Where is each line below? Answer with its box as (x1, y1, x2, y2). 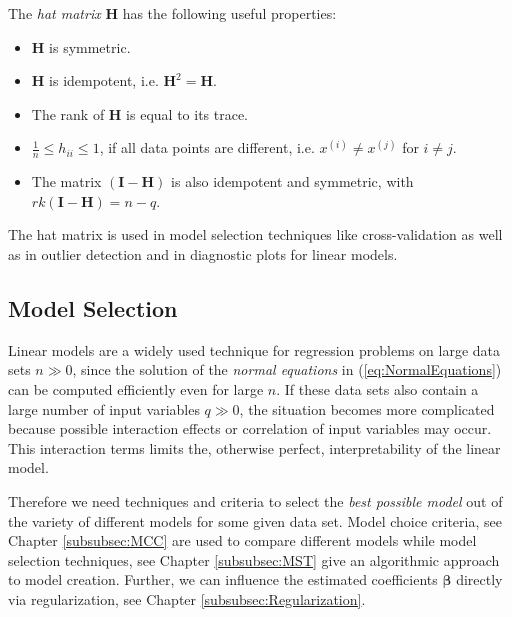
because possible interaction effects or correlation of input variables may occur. (8, 418, 492, 439)
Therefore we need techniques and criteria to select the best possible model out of (8, 490, 503, 511)
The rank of (31, 103, 105, 124)
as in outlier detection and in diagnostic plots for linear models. (8, 243, 398, 264)
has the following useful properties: (122, 3, 337, 23)
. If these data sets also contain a (276, 378, 479, 399)
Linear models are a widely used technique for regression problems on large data (8, 339, 500, 360)
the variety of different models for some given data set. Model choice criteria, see (8, 510, 502, 531)
